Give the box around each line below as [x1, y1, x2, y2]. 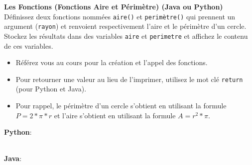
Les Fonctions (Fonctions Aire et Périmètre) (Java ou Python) [4, 1, 223, 11]
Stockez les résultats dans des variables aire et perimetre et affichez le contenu [4, 30, 248, 41]
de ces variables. [4, 40, 53, 51]
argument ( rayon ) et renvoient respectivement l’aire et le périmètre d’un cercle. [4, 21, 247, 31]
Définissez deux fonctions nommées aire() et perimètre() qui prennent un [4, 11, 236, 21]
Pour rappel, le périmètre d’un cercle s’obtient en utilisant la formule [15, 100, 227, 110]
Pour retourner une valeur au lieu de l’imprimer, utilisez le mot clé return [15, 74, 243, 84]
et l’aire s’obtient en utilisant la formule [54, 110, 176, 120]
